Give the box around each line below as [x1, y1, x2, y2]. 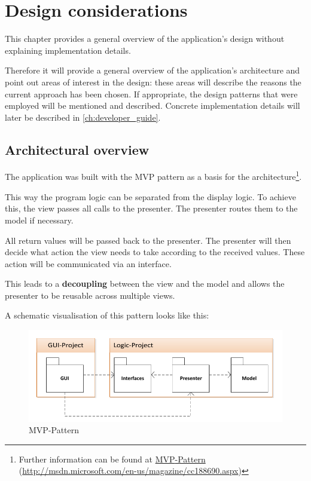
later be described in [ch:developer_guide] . [5, 111, 161, 123]
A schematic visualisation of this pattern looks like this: [5, 309, 209, 321]
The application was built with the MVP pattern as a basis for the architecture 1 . [5, 168, 302, 183]
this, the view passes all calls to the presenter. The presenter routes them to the [5, 202, 298, 215]
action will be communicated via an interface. [5, 257, 172, 269]
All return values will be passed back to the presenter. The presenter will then [5, 234, 291, 246]
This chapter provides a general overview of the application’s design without [5, 32, 285, 45]
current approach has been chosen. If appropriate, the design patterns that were [5, 87, 298, 100]
